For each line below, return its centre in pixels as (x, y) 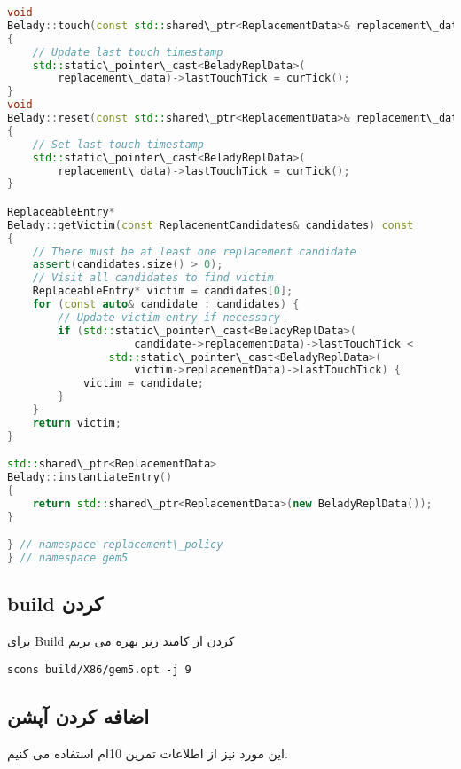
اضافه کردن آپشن (78, 715)
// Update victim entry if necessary (169, 317)
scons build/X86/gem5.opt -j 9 (99, 669)
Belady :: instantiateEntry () (90, 478)
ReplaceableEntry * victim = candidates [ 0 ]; (163, 291)
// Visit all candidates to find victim (153, 278)
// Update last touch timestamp (128, 52)
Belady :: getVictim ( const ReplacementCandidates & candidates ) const (211, 225)
